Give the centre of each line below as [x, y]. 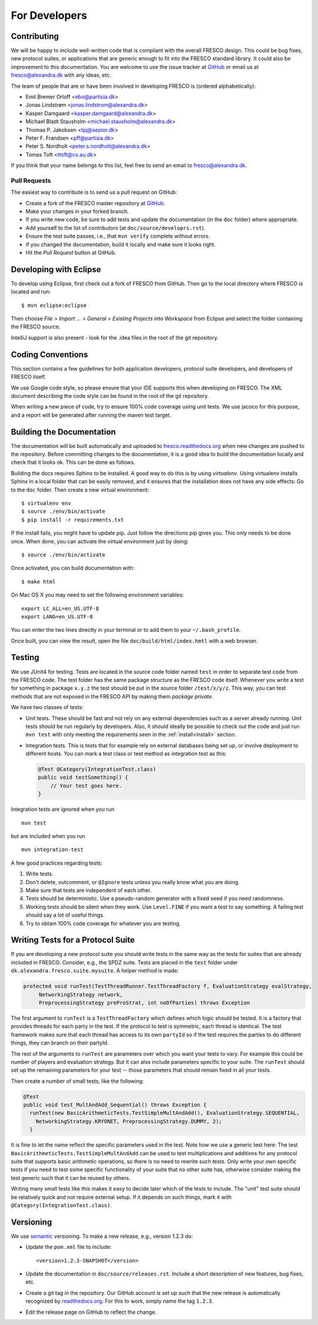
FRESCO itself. [29, 377]
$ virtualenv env [46, 503]
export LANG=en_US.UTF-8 [57, 617]
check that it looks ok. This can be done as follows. [73, 462]
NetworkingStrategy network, [81, 994]
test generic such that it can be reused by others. [71, 1178]
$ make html [39, 581]
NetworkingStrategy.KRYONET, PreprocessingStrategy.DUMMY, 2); [129, 1121]
